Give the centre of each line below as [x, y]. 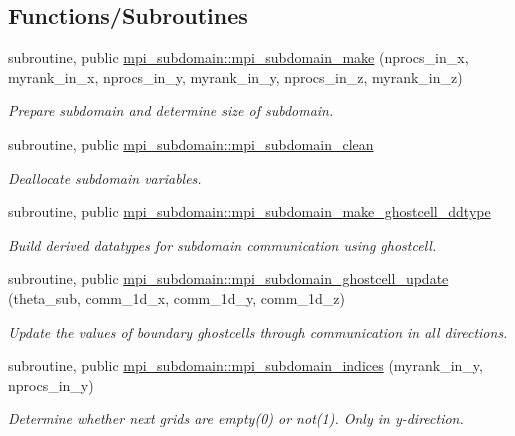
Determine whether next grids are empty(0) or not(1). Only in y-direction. [236, 418]
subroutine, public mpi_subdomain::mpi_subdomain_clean [191, 143]
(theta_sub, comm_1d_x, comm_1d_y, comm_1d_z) [176, 297]
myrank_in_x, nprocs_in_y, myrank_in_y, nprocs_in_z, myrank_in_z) [235, 76]
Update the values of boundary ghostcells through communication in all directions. [258, 331]
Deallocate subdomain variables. [105, 177]
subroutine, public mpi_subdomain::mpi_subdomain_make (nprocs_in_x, [238, 57]
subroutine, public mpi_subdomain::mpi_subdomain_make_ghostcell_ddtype [249, 211]
